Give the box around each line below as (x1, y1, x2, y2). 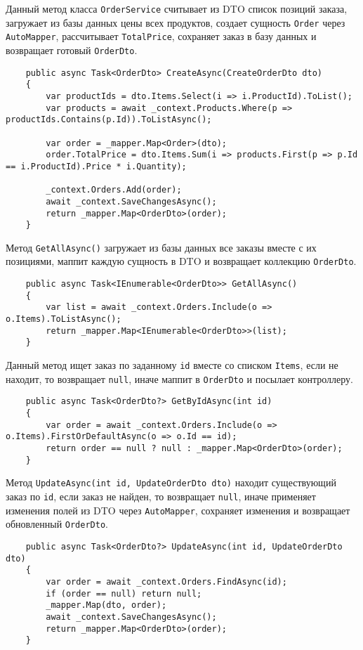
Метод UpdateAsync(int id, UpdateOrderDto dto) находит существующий (6, 475, 336, 490)
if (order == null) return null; (46, 588, 202, 599)
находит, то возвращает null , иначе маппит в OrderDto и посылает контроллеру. (6, 371, 353, 386)
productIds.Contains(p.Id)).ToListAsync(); (6, 115, 212, 125)
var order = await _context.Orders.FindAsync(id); (46, 576, 287, 587)
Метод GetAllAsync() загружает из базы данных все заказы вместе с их (6, 240, 317, 254)
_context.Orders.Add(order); (46, 185, 182, 195)
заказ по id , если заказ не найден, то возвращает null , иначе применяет (6, 488, 316, 503)
